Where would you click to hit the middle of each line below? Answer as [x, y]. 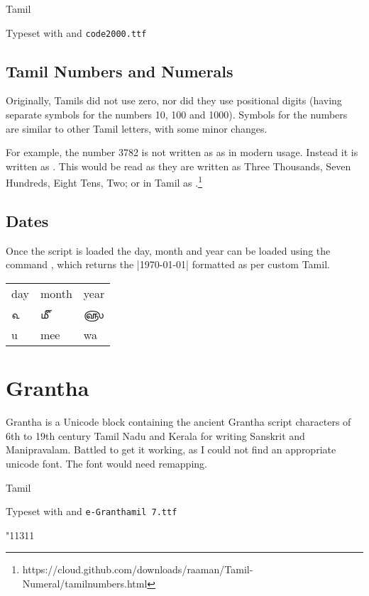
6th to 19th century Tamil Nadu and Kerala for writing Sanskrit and [155, 435]
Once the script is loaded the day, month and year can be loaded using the [168, 250]
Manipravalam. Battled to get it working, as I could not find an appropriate [171, 449]
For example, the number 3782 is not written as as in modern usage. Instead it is [182, 152]
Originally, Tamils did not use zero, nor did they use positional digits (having [174, 100]
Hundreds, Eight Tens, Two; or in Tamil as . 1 [104, 182]
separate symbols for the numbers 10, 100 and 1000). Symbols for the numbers [177, 115]
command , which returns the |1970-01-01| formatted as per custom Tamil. [168, 264]
